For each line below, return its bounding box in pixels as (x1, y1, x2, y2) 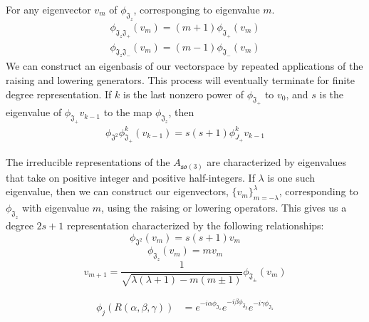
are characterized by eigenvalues (207, 155, 347, 170)
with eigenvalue (22, 200, 90, 215)
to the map (103, 105, 152, 120)
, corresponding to (279, 184, 358, 199)
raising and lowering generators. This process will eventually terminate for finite (6, 72, 355, 87)
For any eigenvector (6, 2, 91, 16)
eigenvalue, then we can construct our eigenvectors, (6, 184, 229, 199)
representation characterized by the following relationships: (66, 217, 324, 232)
